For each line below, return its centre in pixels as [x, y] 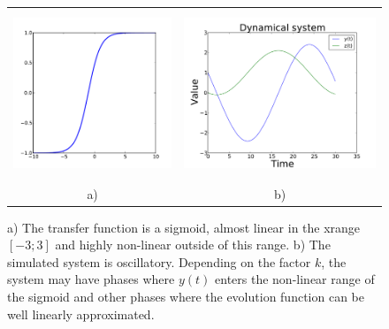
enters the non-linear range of [295, 279]
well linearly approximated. [81, 314]
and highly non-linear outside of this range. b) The [193, 245]
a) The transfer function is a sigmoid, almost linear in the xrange [184, 227]
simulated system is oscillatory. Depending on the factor [159, 261]
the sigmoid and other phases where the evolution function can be [186, 297]
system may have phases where [91, 279]
